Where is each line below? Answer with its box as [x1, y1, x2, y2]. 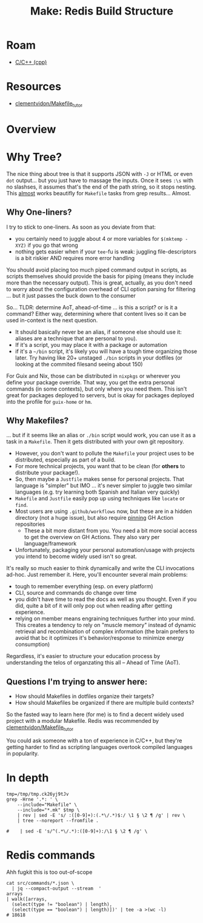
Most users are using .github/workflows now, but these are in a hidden [15, 508, 193, 515]
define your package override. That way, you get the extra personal [6, 378, 175, 386]
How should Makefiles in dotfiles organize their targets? [15, 693, 155, 700]
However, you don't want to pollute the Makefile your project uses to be [15, 450, 195, 457]
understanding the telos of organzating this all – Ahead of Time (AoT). [6, 659, 181, 666]
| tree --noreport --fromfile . [17, 817, 99, 824]
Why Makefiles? [6, 415, 69, 426]
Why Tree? [6, 150, 62, 164]
